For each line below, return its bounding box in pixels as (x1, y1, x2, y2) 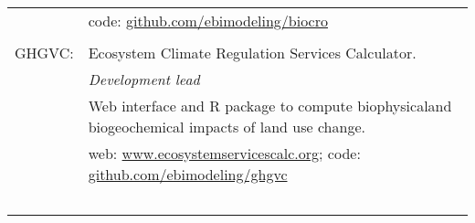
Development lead (88, 69, 200, 90)
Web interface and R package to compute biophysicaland (88, 95, 452, 116)
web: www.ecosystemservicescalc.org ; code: (88, 143, 361, 164)
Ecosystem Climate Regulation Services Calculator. (88, 42, 417, 63)
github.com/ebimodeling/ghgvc (88, 164, 288, 185)
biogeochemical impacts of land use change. (88, 116, 365, 137)
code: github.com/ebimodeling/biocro (88, 10, 328, 31)
